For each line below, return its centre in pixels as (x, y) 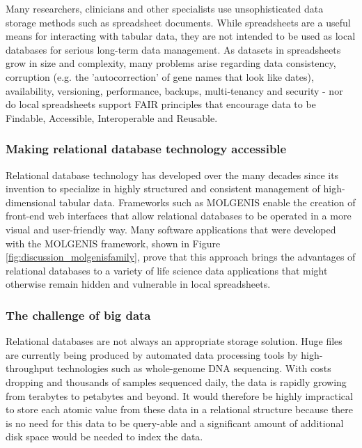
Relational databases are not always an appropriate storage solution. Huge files (174, 341)
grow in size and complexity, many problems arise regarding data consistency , (171, 63)
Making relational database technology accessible (146, 149)
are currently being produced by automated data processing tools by (152, 354)
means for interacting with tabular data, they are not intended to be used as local (181, 36)
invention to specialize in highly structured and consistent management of (163, 188)
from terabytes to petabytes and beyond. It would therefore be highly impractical (179, 395)
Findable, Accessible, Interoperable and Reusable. (112, 117)
